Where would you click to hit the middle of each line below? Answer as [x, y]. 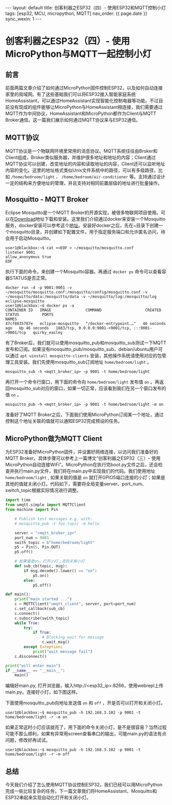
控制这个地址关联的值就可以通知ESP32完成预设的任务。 [64, 421]
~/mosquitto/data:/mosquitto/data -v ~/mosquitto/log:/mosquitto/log [81, 297]
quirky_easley [48, 332]
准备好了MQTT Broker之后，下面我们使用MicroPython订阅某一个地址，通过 [84, 415]
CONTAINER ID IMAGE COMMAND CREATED [83, 310]
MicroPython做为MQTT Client [54, 439]
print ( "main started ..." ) [43, 599]
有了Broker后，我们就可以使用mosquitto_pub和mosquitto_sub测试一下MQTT [86, 343]
